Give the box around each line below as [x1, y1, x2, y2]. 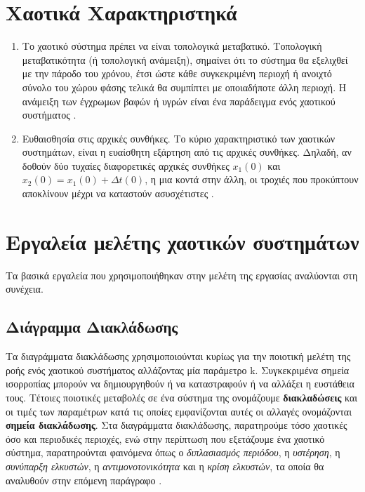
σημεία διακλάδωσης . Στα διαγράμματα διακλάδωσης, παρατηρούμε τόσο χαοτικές [6, 418, 347, 432]
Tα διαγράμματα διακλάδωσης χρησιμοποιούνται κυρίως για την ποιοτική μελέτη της [6, 349, 351, 364]
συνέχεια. [6, 281, 44, 296]
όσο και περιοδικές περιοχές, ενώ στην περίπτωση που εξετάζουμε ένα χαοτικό [6, 431, 325, 446]
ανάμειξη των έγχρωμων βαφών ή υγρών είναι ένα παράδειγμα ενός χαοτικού [22, 93, 336, 108]
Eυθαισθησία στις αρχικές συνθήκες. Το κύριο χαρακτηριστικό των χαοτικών [22, 131, 336, 145]
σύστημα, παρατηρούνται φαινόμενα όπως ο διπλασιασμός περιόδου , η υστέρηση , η [6, 445, 340, 460]
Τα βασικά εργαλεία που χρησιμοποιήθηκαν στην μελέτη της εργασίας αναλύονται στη [6, 267, 358, 282]
